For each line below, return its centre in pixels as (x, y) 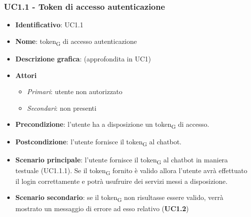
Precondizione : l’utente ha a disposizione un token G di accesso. (112, 125)
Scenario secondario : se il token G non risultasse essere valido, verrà (119, 198)
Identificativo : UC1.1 (49, 25)
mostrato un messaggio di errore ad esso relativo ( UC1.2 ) (102, 208)
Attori (26, 75)
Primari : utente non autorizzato (75, 91)
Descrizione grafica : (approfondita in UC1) (83, 58)
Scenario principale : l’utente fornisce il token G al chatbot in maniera (122, 160)
